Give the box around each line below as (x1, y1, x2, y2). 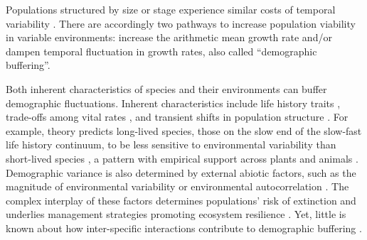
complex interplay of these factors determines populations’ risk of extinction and (6, 192, 356, 207)
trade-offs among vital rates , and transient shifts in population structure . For (6, 109, 349, 124)
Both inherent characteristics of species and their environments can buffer (6, 81, 327, 96)
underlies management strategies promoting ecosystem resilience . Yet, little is (6, 207, 346, 222)
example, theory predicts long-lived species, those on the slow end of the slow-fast (6, 123, 362, 138)
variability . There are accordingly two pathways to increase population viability (6, 16, 356, 31)
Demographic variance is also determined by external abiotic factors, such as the (6, 165, 356, 180)
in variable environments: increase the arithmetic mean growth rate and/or (6, 30, 332, 45)
